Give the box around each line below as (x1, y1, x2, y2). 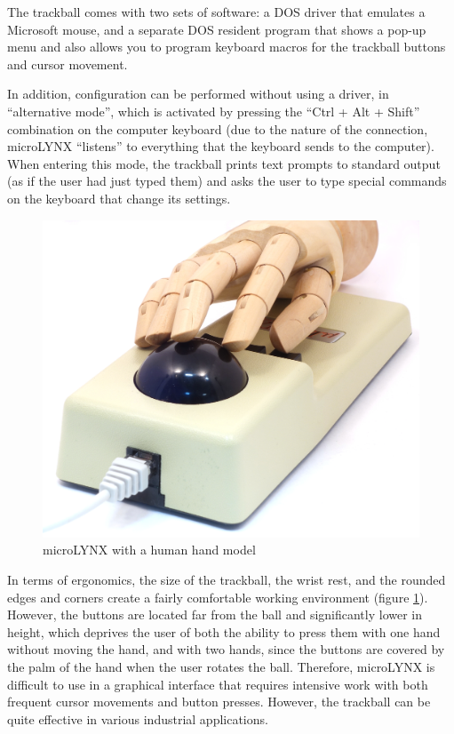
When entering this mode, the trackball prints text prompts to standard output (7, 154, 441, 172)
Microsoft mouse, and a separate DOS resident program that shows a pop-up (7, 20, 426, 38)
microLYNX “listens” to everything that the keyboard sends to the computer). (7, 137, 434, 156)
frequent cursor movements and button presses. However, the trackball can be (7, 692, 431, 711)
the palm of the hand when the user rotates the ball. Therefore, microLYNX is (7, 658, 435, 676)
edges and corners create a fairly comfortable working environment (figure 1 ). (7, 587, 428, 606)
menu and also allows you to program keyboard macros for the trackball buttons (7, 37, 446, 56)
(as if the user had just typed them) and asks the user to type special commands (7, 172, 447, 190)
